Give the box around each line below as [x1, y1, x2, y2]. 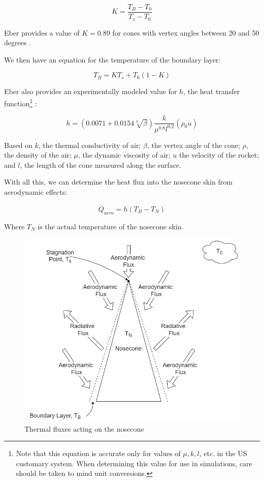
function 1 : [4, 96, 37, 108]
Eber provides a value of [4, 27, 80, 38]
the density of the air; [4, 149, 72, 160]
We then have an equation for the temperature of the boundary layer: [4, 54, 221, 65]
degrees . [4, 37, 31, 48]
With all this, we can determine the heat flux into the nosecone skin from [4, 176, 233, 187]
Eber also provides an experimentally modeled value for [4, 86, 177, 97]
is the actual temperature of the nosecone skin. [38, 221, 184, 231]
